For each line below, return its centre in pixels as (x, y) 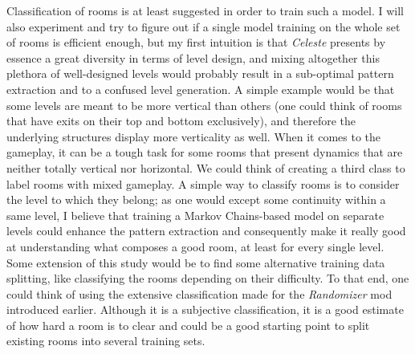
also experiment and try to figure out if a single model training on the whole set (203, 26)
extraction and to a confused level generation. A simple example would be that (201, 89)
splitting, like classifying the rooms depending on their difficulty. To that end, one (208, 278)
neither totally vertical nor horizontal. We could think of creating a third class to (206, 167)
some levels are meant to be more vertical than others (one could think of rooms (204, 105)
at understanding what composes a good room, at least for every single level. (195, 246)
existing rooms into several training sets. (106, 341)
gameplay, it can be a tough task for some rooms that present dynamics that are (205, 152)
